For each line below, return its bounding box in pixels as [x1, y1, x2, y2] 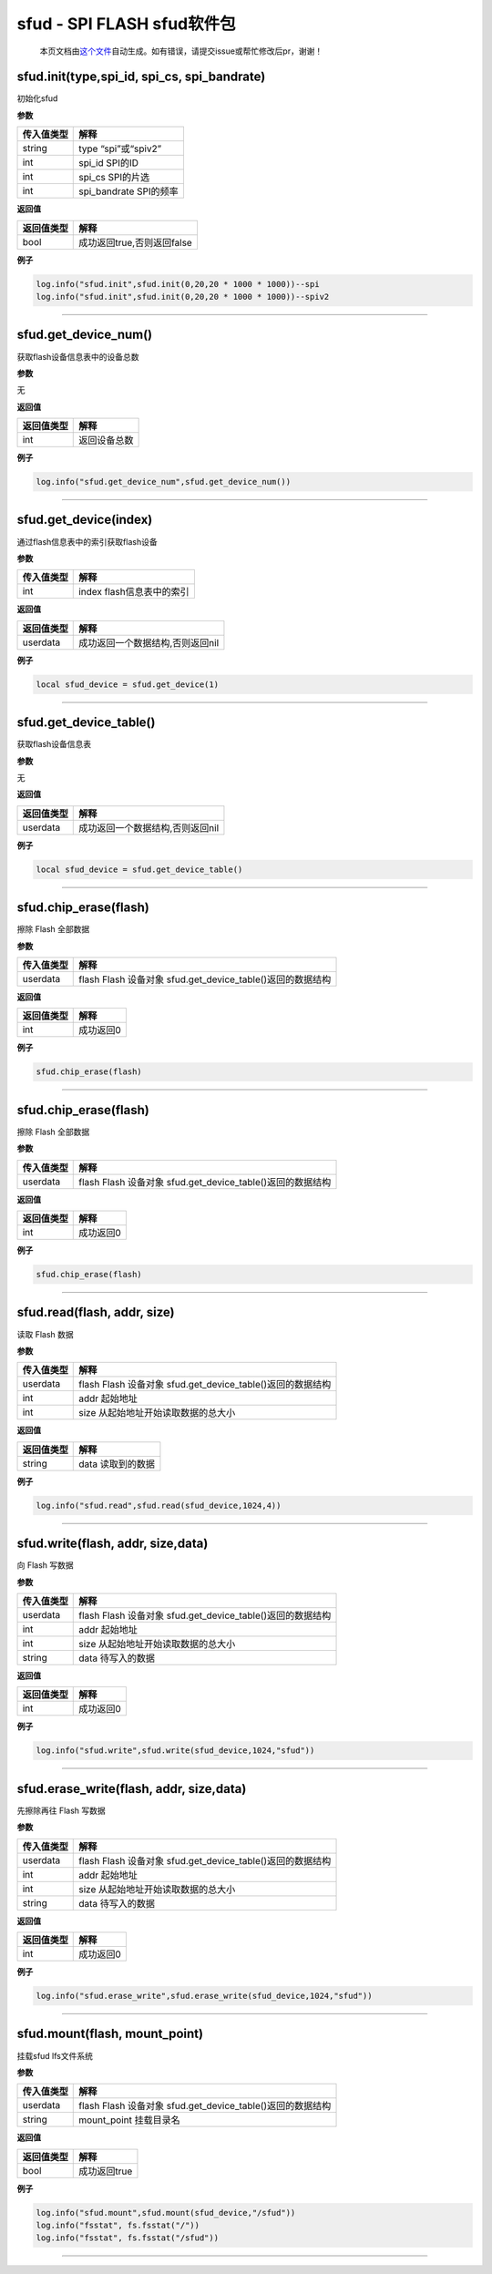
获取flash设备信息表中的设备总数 [16, 351, 140, 362]
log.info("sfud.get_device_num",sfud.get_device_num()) [36, 476, 292, 487]
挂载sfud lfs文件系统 [16, 2050, 94, 2061]
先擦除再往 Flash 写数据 [16, 1805, 107, 1816]
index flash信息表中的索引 [78, 586, 190, 599]
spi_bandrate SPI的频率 [78, 185, 179, 198]
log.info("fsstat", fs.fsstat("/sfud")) [36, 2233, 219, 2243]
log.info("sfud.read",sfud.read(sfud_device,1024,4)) [36, 1500, 282, 1511]
